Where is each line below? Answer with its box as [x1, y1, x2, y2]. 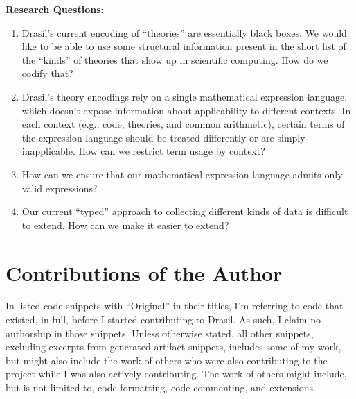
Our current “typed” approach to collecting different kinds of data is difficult [21, 204, 348, 219]
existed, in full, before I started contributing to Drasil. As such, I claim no [6, 312, 321, 327]
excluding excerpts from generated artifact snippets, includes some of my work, [6, 339, 341, 354]
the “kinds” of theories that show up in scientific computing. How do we [21, 52, 328, 67]
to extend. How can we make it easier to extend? [21, 217, 229, 232]
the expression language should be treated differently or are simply [21, 130, 305, 144]
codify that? [21, 66, 73, 80]
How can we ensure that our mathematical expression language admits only [21, 167, 343, 181]
